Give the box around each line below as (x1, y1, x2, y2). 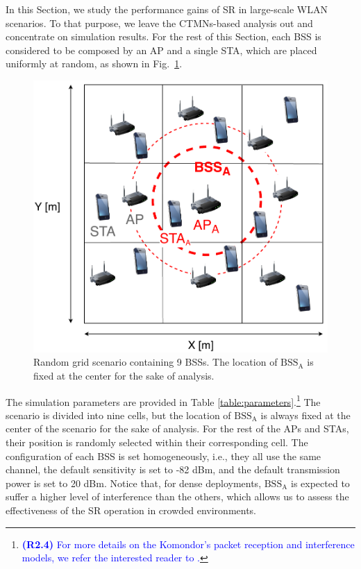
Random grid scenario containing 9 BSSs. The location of (33, 355, 278, 369)
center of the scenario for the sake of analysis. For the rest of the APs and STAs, (6, 421, 349, 436)
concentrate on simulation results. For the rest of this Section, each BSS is (6, 29, 321, 44)
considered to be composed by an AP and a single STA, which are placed (6, 42, 317, 57)
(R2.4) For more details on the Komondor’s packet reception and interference (22, 536, 355, 551)
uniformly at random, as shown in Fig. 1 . (6, 56, 183, 71)
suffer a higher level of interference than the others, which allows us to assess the (6, 489, 349, 504)
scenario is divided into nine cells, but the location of (6, 407, 231, 422)
